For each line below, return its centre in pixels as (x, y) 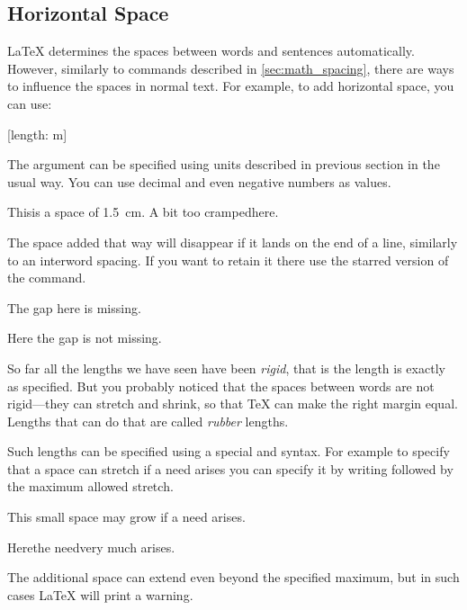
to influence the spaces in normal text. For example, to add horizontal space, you (231, 86)
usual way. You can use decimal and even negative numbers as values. (199, 181)
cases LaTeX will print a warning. (100, 594)
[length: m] (37, 134)
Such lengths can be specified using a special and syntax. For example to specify (229, 451)
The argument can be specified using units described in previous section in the (224, 164)
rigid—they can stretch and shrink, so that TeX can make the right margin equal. (233, 404)
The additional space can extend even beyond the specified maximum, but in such (233, 577)
